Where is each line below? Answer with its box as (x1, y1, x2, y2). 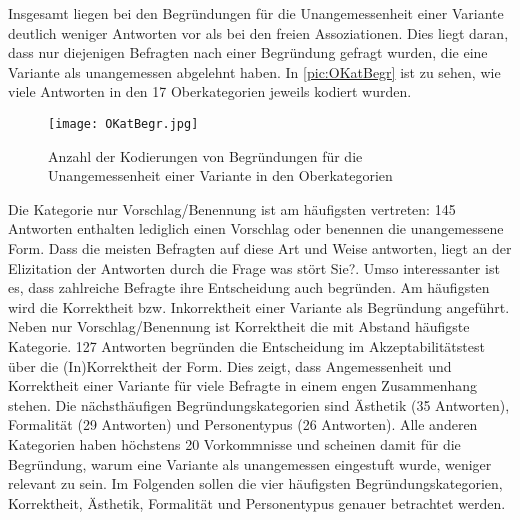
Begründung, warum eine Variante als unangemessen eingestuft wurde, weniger (8, 453, 492, 474)
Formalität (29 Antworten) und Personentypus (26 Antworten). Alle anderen (8, 414, 478, 435)
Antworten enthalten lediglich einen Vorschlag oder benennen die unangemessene (8, 218, 504, 239)
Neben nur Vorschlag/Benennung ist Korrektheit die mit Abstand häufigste (8, 316, 470, 337)
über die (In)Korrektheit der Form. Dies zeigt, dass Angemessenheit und (8, 355, 452, 376)
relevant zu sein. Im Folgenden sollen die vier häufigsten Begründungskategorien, (8, 473, 503, 494)
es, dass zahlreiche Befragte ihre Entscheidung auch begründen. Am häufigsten (8, 277, 490, 298)
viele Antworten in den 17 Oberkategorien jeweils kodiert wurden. (8, 81, 412, 102)
